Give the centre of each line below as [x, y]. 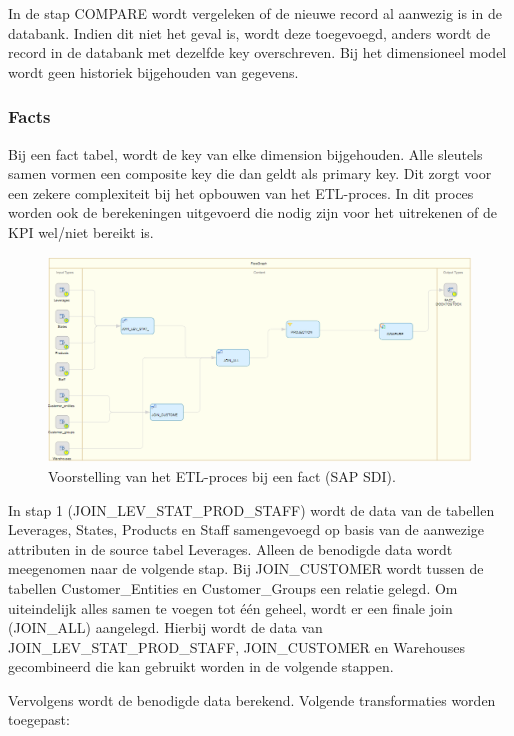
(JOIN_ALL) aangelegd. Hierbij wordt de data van [165, 627]
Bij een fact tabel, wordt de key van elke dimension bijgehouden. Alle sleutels [245, 153]
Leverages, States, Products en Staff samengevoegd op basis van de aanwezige [246, 529]
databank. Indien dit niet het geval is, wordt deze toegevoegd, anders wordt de [249, 32]
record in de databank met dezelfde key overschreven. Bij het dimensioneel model [257, 52]
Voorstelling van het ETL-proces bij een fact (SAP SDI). [222, 475]
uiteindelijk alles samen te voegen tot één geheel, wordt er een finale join [230, 607]
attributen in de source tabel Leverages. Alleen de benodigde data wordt [230, 548]
